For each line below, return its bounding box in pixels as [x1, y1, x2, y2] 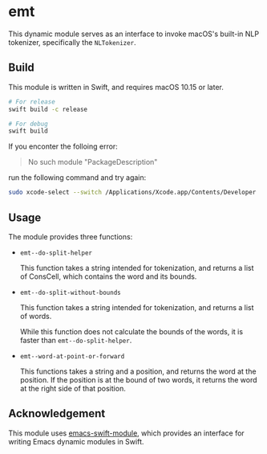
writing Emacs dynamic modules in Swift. [8, 436, 144, 446]
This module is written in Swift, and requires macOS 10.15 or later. [8, 82, 225, 92]
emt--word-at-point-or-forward [19, 352, 125, 360]
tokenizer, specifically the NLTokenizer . [8, 37, 136, 47]
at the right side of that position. [19, 383, 126, 393]
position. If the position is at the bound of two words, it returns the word [19, 374, 258, 384]
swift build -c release [8, 105, 88, 113]
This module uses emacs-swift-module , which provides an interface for [8, 428, 245, 438]
